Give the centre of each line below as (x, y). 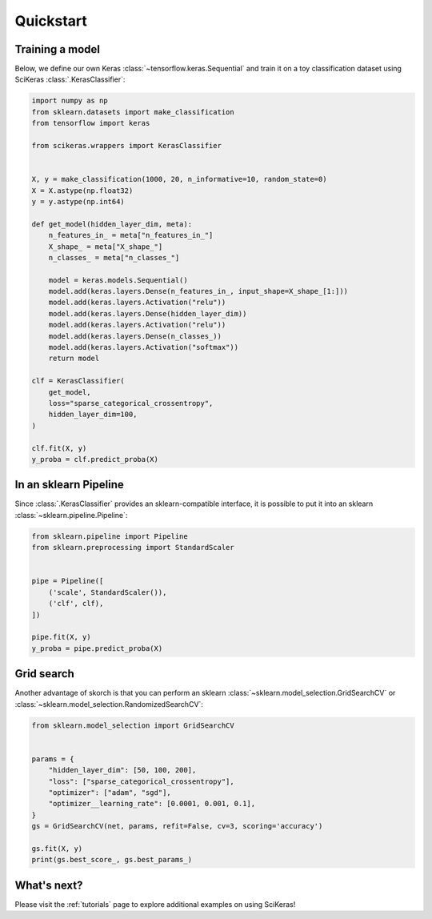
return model (74, 359)
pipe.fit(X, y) (61, 637)
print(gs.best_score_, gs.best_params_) (112, 860)
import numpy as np (70, 101)
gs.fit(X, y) (57, 848)
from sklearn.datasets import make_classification (133, 112)
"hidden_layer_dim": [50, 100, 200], (122, 770)
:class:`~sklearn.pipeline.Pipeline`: (71, 515)
